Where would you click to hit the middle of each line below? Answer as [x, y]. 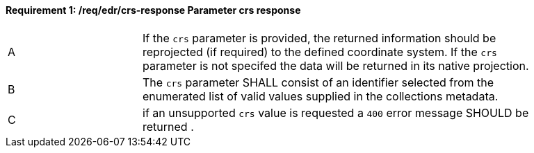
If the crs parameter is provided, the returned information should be [319, 38]
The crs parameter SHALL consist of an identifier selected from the [318, 82]
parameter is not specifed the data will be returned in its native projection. [336, 65]
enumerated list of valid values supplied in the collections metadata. [321, 96]
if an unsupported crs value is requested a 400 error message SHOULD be [336, 112]
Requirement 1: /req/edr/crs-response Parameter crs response [153, 10]
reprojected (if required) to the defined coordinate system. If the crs [320, 52]
